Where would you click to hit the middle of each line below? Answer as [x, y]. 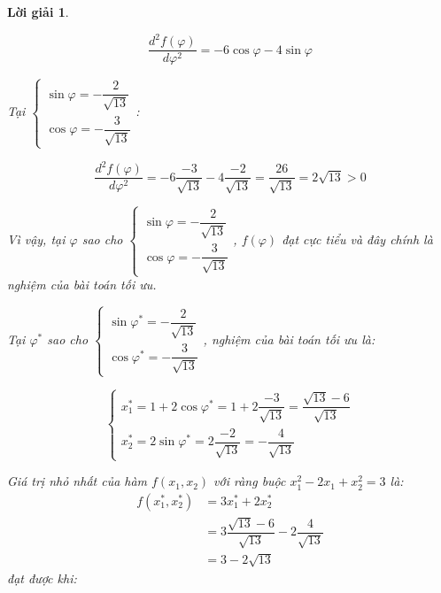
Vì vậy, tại [36, 239]
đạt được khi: [42, 578]
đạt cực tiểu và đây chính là [357, 239]
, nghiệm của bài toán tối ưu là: [289, 339]
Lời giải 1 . [38, 12]
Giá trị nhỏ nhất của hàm [77, 481]
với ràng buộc [250, 481]
